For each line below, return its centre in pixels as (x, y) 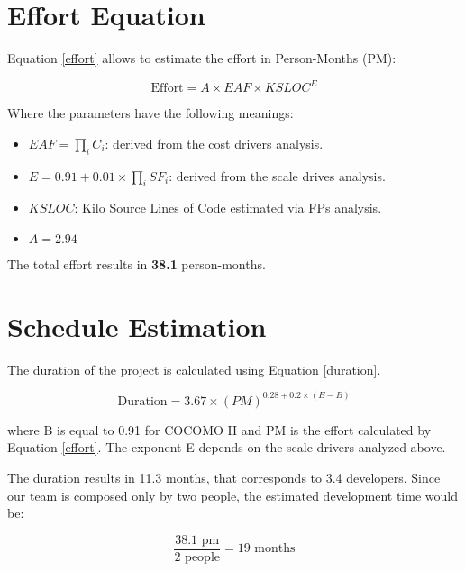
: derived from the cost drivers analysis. (214, 143)
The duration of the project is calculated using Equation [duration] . (194, 369)
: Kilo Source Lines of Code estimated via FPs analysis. (228, 208)
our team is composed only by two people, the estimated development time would (232, 495)
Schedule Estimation (137, 326)
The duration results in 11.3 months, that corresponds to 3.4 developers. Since (224, 477)
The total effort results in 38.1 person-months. (137, 264)
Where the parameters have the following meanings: (150, 113)
